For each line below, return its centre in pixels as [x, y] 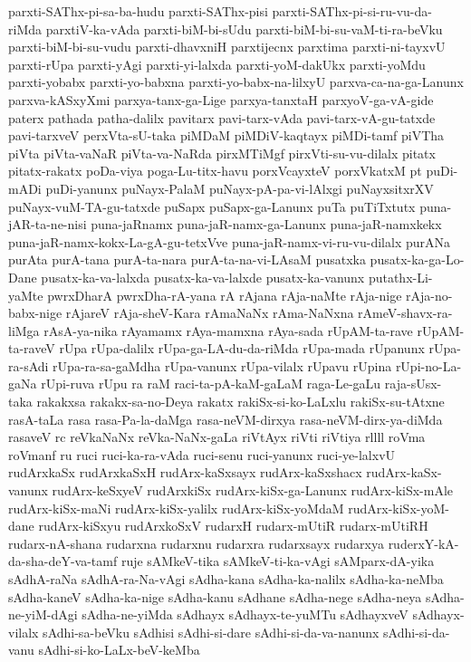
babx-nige [35, 313]
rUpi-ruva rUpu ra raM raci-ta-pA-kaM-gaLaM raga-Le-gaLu [211, 384]
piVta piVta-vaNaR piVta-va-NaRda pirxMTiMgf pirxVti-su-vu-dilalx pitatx [222, 153]
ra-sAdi [29, 365]
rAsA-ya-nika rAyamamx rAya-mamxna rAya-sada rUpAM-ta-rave [228, 330]
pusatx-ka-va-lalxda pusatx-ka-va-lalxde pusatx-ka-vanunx [203, 277]
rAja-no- [429, 295]
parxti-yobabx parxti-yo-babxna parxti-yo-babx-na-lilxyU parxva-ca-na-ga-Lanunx [236, 82]
